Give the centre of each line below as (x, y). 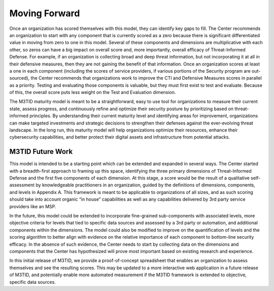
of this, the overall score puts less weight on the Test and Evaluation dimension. (93, 92)
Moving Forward (45, 13)
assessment (22, 185)
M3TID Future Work (41, 152)
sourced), (20, 78)
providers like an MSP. (33, 206)
